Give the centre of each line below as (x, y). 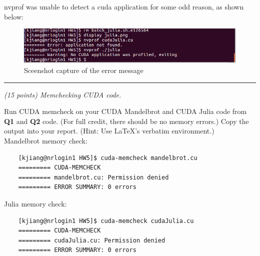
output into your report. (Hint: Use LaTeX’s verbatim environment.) (109, 131)
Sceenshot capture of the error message (84, 70)
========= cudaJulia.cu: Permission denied (92, 240)
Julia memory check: (35, 203)
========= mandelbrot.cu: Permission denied (93, 177)
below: (14, 16)
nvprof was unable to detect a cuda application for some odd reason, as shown (124, 6)
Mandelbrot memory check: (46, 140)
